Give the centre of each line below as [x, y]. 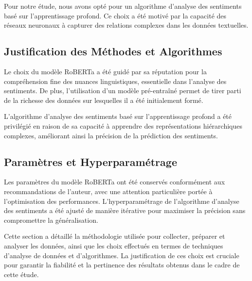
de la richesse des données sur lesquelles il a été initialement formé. [104, 100]
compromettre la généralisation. [51, 220]
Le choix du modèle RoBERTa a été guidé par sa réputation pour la [105, 71]
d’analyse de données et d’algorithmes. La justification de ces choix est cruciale [122, 255]
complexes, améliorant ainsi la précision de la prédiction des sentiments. [111, 135]
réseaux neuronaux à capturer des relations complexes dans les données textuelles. [126, 25]
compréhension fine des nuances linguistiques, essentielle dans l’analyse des [115, 81]
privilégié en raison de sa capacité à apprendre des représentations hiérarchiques [123, 125]
